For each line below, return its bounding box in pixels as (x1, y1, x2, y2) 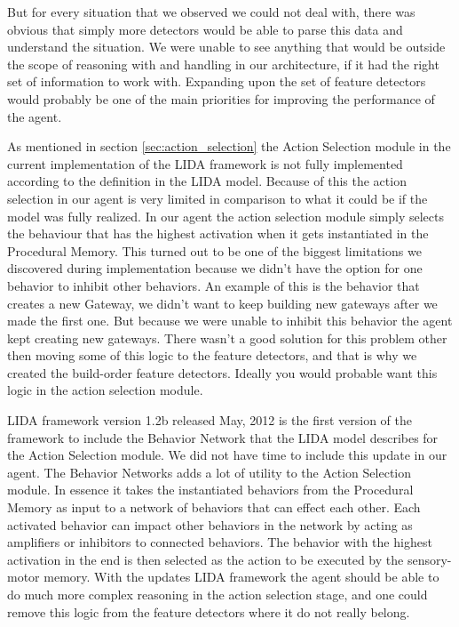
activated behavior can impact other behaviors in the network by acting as (7, 515, 413, 534)
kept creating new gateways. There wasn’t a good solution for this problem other (7, 328, 447, 347)
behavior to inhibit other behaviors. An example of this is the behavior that (7, 276, 420, 294)
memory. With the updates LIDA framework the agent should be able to (44, 567, 439, 586)
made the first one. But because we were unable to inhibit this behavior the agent (7, 311, 453, 330)
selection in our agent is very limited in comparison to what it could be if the (7, 189, 428, 207)
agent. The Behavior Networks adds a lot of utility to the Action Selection (7, 462, 412, 481)
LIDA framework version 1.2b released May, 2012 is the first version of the (7, 411, 412, 430)
